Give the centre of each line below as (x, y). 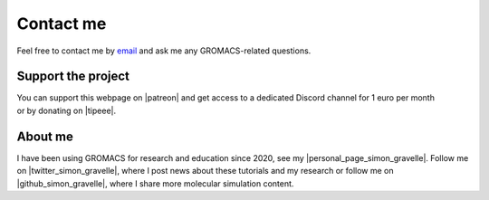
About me (45, 136)
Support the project (73, 76)
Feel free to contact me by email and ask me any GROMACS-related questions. (164, 51)
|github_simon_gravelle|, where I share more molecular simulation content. (155, 183)
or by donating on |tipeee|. (67, 110)
